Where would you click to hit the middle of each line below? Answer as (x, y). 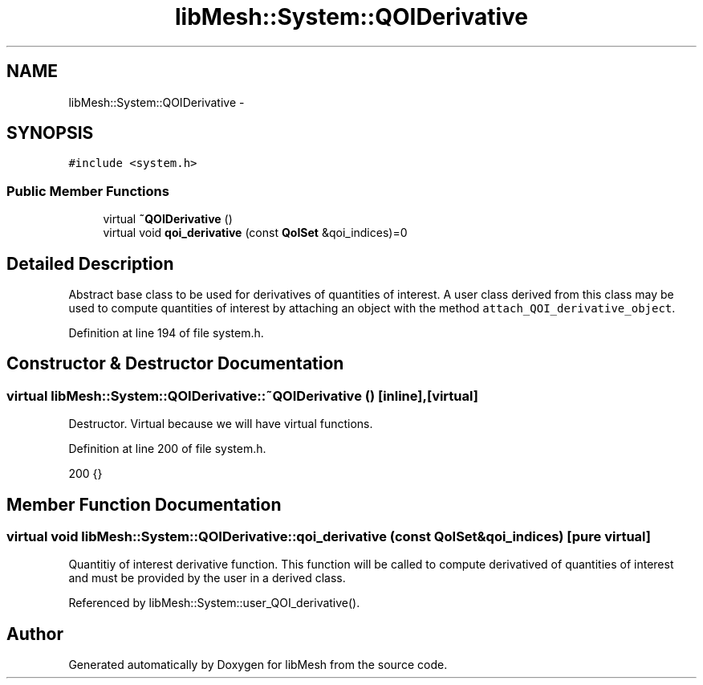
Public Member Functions (88, 191)
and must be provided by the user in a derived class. (207, 578)
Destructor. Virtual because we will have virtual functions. (221, 424)
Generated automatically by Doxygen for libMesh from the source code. (258, 665)
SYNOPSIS (50, 133)
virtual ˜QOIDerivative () (168, 219)
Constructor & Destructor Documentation (175, 364)
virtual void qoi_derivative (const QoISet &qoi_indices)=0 (255, 233)
